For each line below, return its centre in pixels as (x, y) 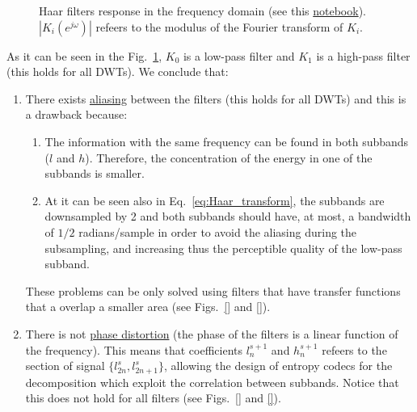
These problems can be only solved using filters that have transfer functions (213, 290)
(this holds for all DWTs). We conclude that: (118, 71)
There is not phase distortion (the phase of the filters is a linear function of (212, 333)
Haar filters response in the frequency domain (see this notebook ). (202, 11)
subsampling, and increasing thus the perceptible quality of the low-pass (223, 248)
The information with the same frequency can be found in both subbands (227, 141)
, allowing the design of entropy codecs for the (278, 366)
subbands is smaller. (95, 173)
